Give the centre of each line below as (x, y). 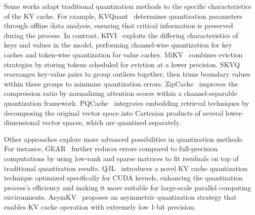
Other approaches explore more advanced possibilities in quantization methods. (124, 139)
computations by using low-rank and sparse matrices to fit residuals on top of (121, 158)
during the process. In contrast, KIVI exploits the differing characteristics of (121, 35)
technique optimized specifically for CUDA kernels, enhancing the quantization (124, 178)
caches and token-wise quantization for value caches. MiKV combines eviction (123, 54)
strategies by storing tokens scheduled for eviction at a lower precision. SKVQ (122, 64)
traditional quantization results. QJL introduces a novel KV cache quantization (126, 168)
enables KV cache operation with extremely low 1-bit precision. (100, 206)
